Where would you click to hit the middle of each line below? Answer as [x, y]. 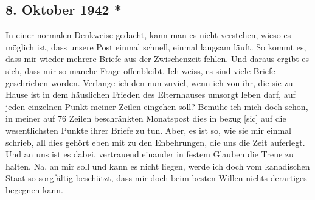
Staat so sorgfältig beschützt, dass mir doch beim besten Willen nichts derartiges [156, 178]
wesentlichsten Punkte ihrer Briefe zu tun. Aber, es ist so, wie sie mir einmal [148, 130]
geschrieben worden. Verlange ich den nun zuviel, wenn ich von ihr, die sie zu [149, 82]
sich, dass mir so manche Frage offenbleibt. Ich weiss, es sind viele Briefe [140, 70]
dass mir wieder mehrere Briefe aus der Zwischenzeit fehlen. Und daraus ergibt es [157, 59]
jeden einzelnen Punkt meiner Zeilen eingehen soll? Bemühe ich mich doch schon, [157, 106]
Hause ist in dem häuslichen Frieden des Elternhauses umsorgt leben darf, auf [151, 95]
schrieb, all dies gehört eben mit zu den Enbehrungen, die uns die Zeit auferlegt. [155, 142]
